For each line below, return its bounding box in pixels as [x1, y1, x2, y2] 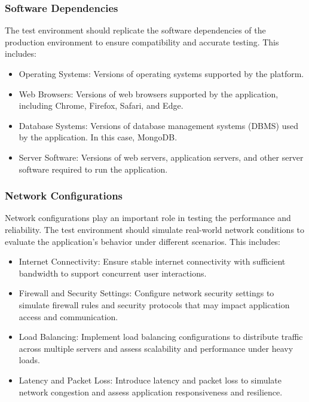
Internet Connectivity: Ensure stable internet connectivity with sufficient [19, 255, 286, 268]
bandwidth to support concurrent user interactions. [19, 266, 207, 279]
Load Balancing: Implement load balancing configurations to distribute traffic [19, 330, 303, 343]
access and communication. [19, 310, 118, 323]
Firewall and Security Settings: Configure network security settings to [19, 287, 274, 299]
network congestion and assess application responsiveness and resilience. [19, 385, 283, 398]
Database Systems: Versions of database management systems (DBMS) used [19, 119, 299, 131]
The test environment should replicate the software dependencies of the [5, 24, 266, 36]
